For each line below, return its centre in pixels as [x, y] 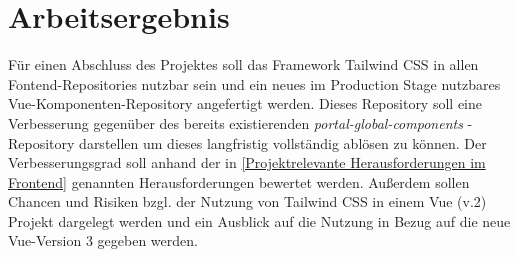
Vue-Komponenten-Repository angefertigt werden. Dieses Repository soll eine [245, 103]
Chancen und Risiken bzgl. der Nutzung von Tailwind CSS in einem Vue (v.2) [247, 201]
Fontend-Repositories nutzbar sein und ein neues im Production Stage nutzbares [254, 83]
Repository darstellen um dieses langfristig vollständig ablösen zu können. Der [247, 142]
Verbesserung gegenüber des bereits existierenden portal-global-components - [240, 122]
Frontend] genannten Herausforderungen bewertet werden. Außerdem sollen [239, 181]
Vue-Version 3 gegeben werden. [103, 240]
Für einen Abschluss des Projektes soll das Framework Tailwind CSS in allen [243, 64]
